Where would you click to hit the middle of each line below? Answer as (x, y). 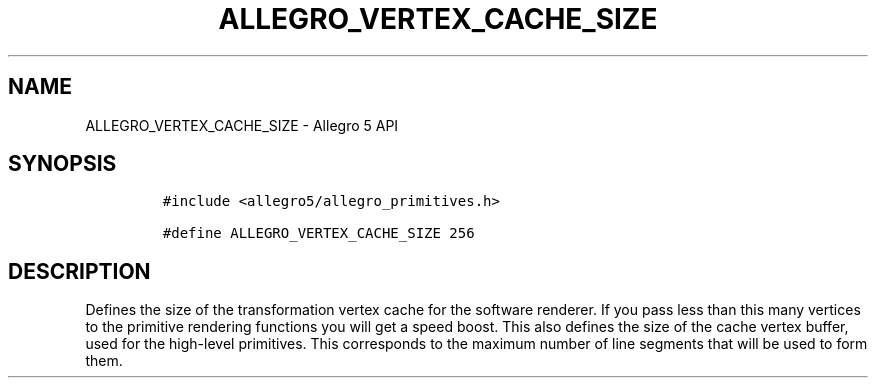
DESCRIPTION (79, 271)
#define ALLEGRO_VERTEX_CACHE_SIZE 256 (318, 233)
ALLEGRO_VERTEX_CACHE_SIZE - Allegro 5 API (242, 125)
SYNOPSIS (62, 164)
